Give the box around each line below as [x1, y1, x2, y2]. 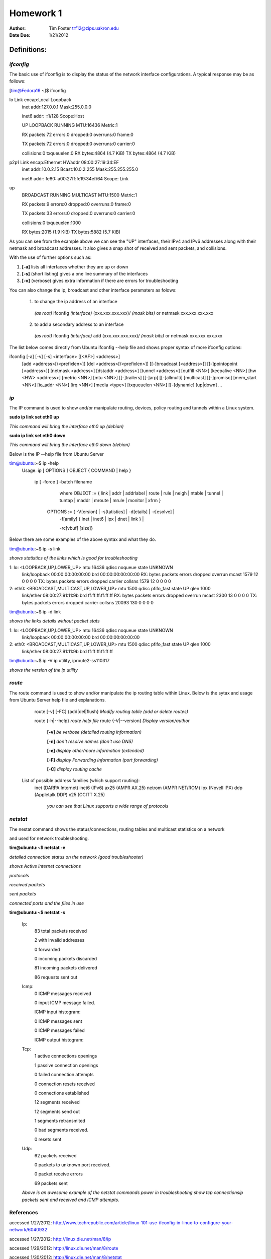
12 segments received [34, 1099, 80, 1105]
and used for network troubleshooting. [9, 835, 89, 841]
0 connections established [34, 1090, 89, 1096]
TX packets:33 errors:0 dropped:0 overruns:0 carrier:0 [22, 211, 135, 217]
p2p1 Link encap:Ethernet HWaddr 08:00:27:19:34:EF [9, 159, 119, 165]
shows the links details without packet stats [9, 618, 100, 624]
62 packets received [34, 1152, 77, 1158]
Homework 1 [9, 8, 62, 19]
